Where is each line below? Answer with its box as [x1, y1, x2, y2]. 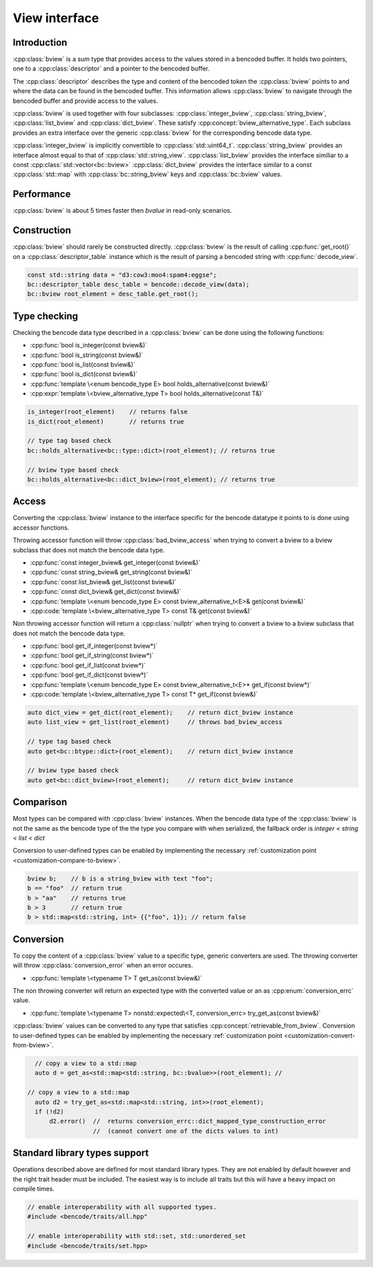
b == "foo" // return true [27, 884, 122, 892]
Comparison [12, 796, 68, 808]
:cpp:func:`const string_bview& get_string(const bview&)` [30, 568, 193, 577]
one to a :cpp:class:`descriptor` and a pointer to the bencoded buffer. [12, 64, 210, 72]
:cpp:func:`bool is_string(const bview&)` [30, 351, 144, 359]
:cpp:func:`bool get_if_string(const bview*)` [30, 651, 154, 659]
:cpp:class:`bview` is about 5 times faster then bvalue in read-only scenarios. [12, 206, 232, 215]
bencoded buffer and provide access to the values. [12, 97, 158, 105]
